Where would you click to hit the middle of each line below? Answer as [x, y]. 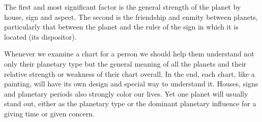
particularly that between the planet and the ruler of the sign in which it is [121, 27]
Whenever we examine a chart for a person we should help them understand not [129, 54]
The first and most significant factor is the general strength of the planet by [123, 7]
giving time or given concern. [49, 113]
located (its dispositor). [40, 36]
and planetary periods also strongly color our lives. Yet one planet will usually [126, 93]
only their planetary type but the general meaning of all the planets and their [125, 63]
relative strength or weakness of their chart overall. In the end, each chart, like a [129, 73]
